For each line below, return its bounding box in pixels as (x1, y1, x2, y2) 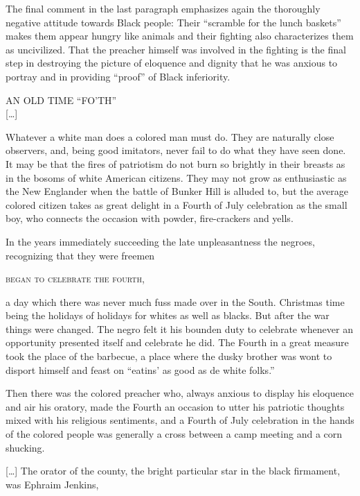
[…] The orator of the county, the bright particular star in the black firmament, (6, 463, 341, 478)
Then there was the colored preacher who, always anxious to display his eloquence (6, 386, 354, 400)
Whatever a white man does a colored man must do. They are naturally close (6, 129, 334, 144)
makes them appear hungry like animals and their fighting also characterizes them (6, 28, 354, 43)
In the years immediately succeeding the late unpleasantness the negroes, (6, 234, 315, 248)
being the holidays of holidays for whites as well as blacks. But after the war (6, 308, 330, 323)
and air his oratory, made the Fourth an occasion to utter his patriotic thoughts (6, 399, 345, 413)
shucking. (6, 440, 45, 454)
